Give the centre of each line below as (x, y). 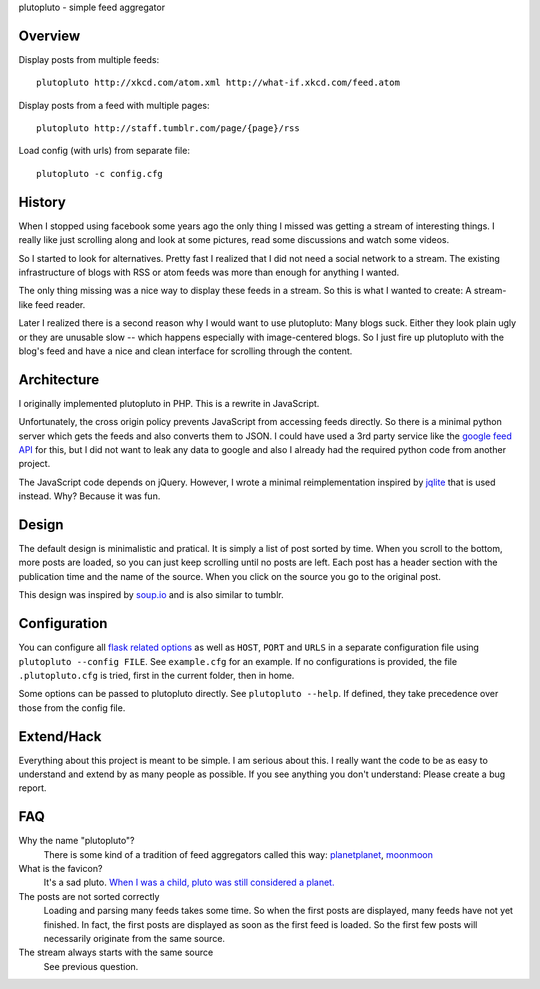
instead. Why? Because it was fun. (89, 496)
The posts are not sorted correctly (89, 896)
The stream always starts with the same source (116, 952)
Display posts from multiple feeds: (89, 59)
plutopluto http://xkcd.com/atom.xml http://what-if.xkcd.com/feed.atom (218, 83)
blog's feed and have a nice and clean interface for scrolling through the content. (185, 351)
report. (32, 788)
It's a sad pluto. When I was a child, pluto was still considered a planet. (189, 882)
